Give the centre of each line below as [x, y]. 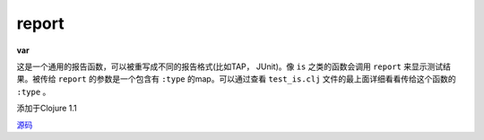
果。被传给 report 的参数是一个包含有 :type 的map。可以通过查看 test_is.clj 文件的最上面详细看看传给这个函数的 [236, 79]
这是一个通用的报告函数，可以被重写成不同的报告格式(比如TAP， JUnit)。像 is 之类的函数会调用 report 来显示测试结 [234, 66]
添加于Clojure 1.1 [47, 109]
